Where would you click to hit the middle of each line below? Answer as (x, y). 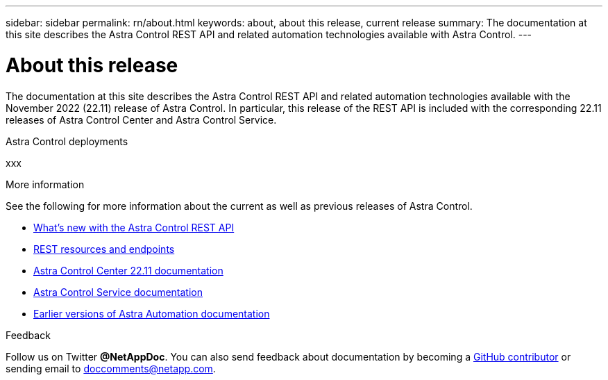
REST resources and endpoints (104, 249)
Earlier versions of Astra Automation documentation (152, 313)
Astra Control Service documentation (118, 292)
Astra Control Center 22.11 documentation (128, 270)
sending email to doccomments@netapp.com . (111, 368)
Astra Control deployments (67, 141)
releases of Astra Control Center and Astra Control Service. (141, 119)
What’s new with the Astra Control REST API (134, 227)
